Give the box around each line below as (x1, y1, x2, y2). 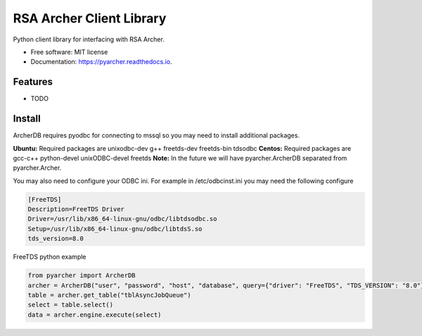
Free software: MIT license (30, 48, 108, 56)
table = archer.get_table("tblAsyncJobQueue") (27, 291, 191, 299)
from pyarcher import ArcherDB (27, 271, 136, 280)
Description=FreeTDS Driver (27, 206, 124, 213)
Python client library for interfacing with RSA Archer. (13, 35, 165, 43)
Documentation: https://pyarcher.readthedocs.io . (30, 58, 172, 66)
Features (13, 76, 53, 88)
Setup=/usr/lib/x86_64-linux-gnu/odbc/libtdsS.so (27, 224, 203, 233)
